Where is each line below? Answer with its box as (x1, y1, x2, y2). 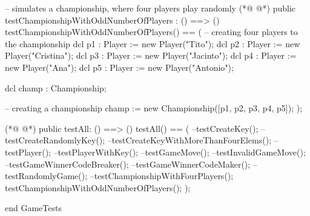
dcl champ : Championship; (5, 81, 107, 94)
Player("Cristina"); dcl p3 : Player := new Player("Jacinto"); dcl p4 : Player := (5, 49, 297, 62)
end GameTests (5, 201, 62, 214)
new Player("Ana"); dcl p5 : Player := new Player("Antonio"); (5, 61, 234, 73)
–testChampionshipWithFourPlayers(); (90, 169, 234, 182)
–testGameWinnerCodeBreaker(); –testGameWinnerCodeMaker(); (5, 157, 251, 170)
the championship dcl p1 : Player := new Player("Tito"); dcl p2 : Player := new (5, 37, 300, 50)
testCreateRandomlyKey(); (5, 134, 105, 146)
